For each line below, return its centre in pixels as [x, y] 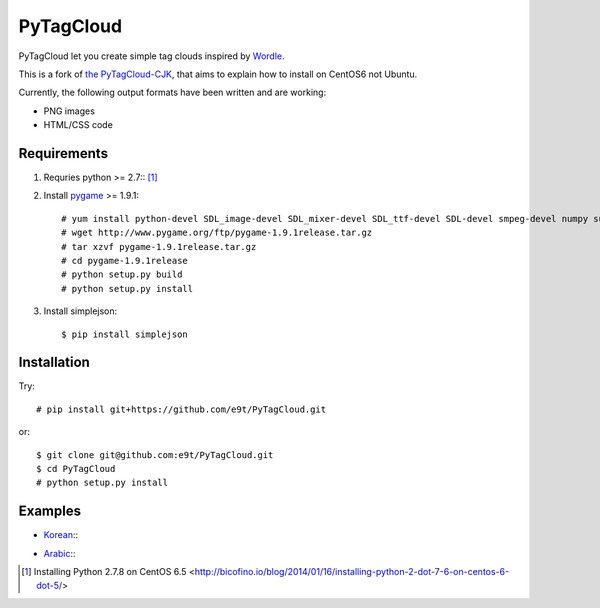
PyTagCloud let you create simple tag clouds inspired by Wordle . [151, 56]
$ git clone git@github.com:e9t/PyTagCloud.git [155, 454]
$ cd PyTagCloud [76, 468]
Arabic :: [59, 553]
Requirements [63, 153]
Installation [54, 362]
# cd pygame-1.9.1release [125, 260]
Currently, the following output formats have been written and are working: [172, 92]
